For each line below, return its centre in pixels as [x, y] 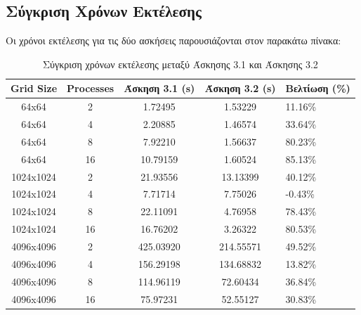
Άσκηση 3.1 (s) [159, 88]
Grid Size [34, 88]
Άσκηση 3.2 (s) [240, 88]
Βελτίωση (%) [318, 88]
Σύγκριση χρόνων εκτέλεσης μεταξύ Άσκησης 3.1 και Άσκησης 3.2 [180, 64]
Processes [91, 88]
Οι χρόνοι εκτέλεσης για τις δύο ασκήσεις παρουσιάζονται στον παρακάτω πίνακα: [173, 40]
